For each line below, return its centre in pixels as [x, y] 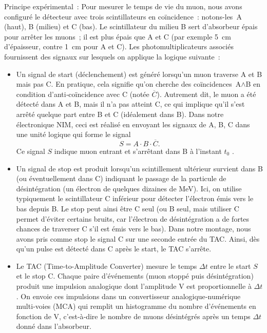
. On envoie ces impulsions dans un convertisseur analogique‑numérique [128, 296]
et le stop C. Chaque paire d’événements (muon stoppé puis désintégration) [135, 276]
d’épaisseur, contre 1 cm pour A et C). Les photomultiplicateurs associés [119, 46]
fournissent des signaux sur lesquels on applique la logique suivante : [112, 56]
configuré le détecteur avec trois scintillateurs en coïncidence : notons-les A [123, 16]
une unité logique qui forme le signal [73, 134]
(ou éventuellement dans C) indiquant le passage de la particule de [121, 178]
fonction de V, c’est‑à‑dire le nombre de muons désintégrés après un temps [133, 316]
